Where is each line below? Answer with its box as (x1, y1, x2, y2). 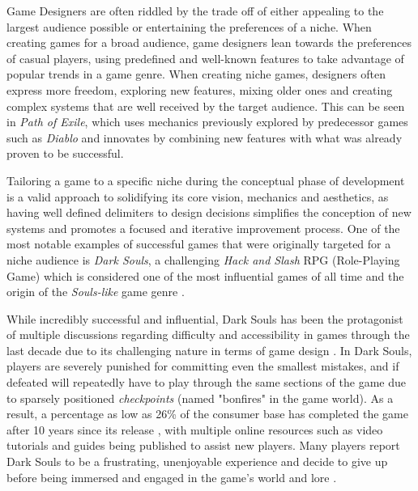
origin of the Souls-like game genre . (6, 283, 185, 300)
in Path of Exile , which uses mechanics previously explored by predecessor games (6, 113, 408, 130)
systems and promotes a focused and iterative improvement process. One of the (6, 219, 400, 236)
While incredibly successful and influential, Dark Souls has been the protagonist (6, 310, 403, 327)
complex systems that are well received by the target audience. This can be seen (6, 97, 405, 114)
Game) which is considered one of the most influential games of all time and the (6, 267, 404, 284)
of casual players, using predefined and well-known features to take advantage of (6, 49, 404, 66)
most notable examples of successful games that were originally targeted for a (6, 235, 391, 252)
